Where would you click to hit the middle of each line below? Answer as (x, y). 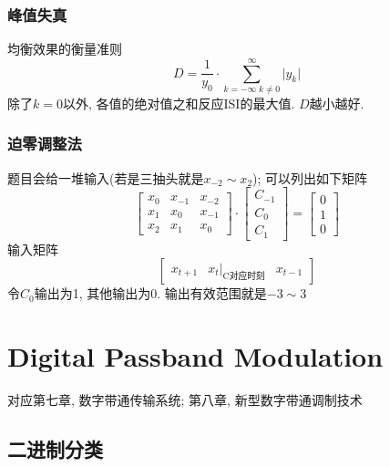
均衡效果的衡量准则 (65, 49)
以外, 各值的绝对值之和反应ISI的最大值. (179, 103)
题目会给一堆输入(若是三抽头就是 (106, 177)
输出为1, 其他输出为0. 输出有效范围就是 (150, 293)
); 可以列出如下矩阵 (310, 177)
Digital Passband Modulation (195, 356)
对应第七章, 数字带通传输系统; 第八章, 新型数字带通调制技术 (185, 400)
